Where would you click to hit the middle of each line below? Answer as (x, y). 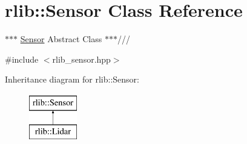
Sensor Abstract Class (61, 39)
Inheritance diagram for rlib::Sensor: (72, 79)
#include (22, 59)
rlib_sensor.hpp (81, 59)
